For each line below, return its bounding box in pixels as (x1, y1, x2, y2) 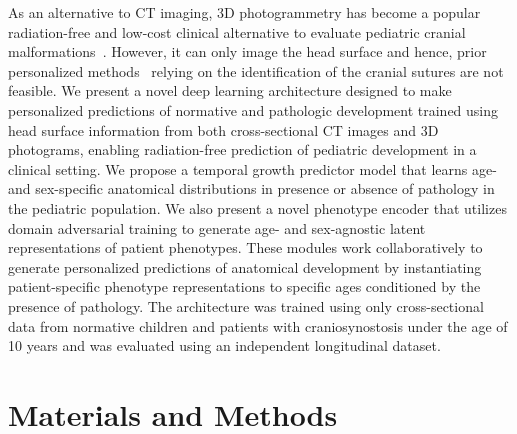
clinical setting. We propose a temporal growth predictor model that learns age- (8, 158, 497, 179)
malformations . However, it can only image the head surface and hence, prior (8, 41, 487, 62)
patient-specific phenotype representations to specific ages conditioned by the (8, 276, 481, 297)
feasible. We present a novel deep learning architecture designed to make (8, 80, 452, 101)
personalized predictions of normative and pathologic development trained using (8, 99, 499, 120)
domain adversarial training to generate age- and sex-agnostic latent (8, 217, 426, 238)
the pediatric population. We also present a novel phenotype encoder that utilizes (8, 197, 507, 218)
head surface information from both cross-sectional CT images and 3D (8, 119, 439, 140)
